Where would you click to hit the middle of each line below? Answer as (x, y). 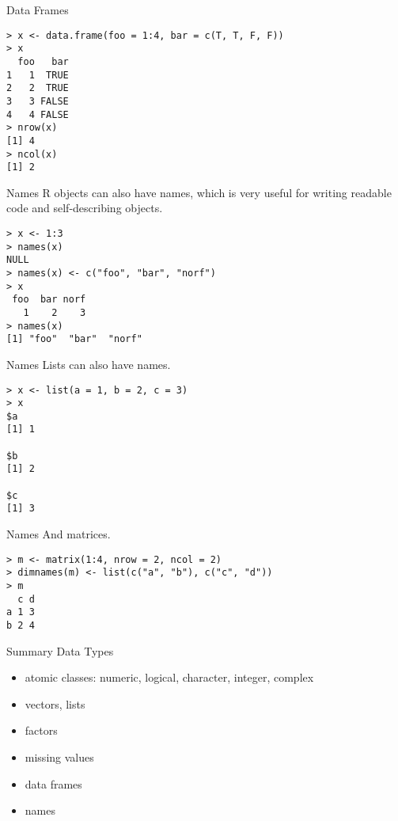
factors (41, 730)
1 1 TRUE (38, 75)
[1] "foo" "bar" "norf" (74, 339)
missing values (59, 756)
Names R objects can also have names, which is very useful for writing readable (199, 192)
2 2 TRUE (38, 88)
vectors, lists (55, 703)
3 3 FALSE (38, 101)
